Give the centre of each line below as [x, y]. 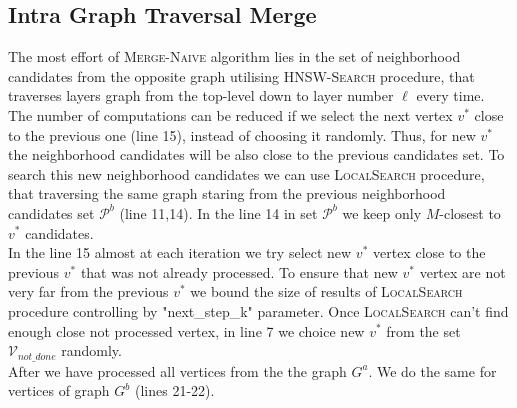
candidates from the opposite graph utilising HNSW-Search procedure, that [241, 75]
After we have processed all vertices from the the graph [177, 370]
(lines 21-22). [174, 390]
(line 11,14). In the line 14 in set [218, 212]
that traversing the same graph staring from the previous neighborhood [227, 193]
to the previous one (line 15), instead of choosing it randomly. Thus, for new [242, 134]
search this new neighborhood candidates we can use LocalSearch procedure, [246, 173]
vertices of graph [59, 390]
